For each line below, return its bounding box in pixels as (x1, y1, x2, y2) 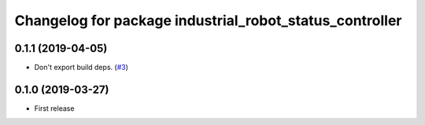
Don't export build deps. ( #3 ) (34, 63, 129, 72)
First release (34, 103, 75, 113)
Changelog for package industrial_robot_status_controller (14, 12, 402, 29)
